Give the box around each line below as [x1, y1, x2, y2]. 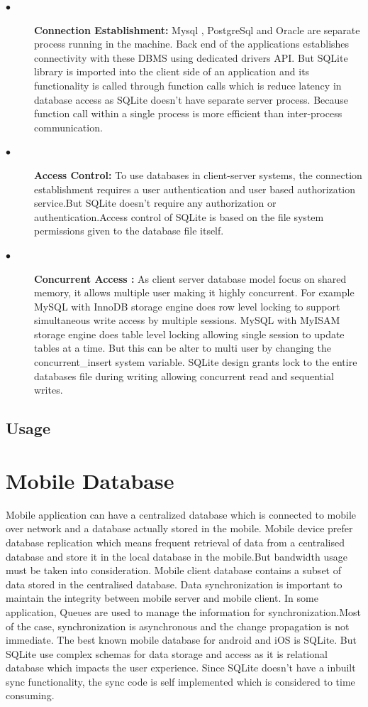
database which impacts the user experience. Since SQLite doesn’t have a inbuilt [6, 660, 356, 675]
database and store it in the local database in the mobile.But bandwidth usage [6, 549, 348, 563]
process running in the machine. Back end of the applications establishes [34, 36, 350, 51]
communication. [34, 119, 103, 134]
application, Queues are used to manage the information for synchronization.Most [6, 604, 362, 619]
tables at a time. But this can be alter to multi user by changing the [34, 340, 331, 355]
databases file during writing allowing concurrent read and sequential [34, 368, 334, 383]
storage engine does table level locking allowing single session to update [34, 326, 345, 341]
